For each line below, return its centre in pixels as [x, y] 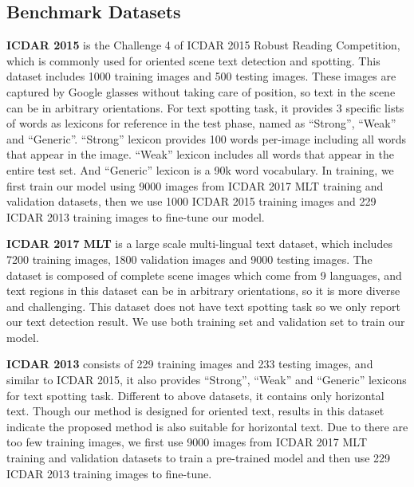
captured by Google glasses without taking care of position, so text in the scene [201, 91]
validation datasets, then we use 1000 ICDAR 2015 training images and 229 [191, 201]
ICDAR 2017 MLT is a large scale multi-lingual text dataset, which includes [199, 243]
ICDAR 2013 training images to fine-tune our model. [136, 216]
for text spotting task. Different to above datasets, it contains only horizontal [195, 395]
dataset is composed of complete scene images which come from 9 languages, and [204, 275]
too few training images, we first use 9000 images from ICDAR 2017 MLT [187, 442]
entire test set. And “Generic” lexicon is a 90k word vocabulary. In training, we [200, 169]
